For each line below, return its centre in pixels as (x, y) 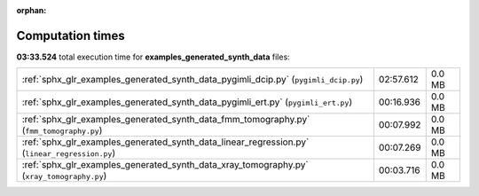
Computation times (71, 35)
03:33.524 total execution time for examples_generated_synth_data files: (153, 57)
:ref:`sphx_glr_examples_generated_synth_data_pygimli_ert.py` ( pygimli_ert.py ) (187, 102)
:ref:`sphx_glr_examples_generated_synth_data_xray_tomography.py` (165, 165)
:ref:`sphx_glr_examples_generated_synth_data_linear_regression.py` (165, 142)
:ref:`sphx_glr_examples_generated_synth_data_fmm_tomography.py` (166, 120)
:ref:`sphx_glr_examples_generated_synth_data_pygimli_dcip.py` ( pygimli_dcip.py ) (192, 80)
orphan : (31, 10)
